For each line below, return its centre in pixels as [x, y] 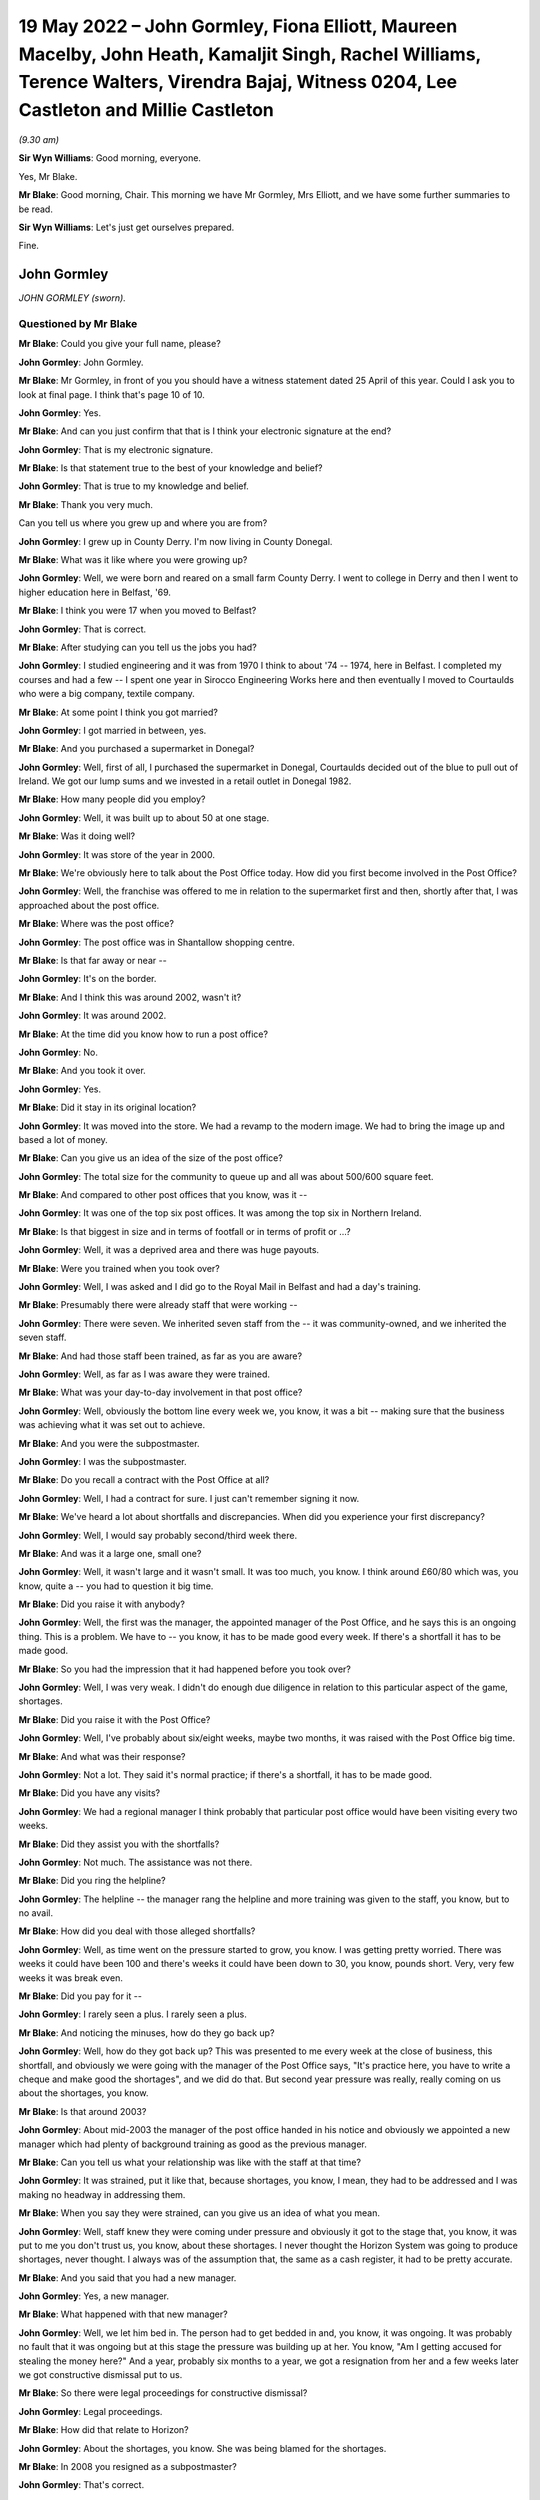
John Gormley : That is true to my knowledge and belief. [133, 486]
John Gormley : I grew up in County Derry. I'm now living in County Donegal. [175, 541]
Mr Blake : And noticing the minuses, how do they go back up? [146, 2032]
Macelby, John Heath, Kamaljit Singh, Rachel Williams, [250, 54]
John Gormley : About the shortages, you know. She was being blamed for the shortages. [202, 2448]
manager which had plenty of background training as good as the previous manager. [192, 2144]
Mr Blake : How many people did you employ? [112, 799]
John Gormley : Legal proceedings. [90, 2411]
